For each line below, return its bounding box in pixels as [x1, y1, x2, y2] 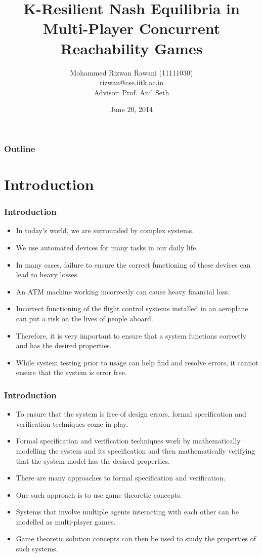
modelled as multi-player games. [16, 516, 116, 527]
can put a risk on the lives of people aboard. [16, 313, 153, 323]
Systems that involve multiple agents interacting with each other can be [16, 506, 239, 517]
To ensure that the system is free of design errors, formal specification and [16, 409, 246, 419]
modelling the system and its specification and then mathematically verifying [16, 445, 255, 456]
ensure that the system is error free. [16, 367, 127, 378]
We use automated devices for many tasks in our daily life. [16, 242, 198, 252]
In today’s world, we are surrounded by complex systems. [16, 225, 194, 236]
